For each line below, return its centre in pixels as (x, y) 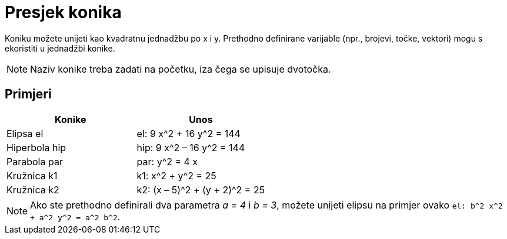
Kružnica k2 (33, 190)
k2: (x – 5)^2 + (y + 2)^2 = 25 (201, 190)
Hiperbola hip (36, 147)
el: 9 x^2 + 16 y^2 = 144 (189, 133)
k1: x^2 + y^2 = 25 (176, 175)
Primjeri (28, 94)
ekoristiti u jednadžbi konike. (60, 48)
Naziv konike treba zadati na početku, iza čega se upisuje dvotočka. (181, 69)
